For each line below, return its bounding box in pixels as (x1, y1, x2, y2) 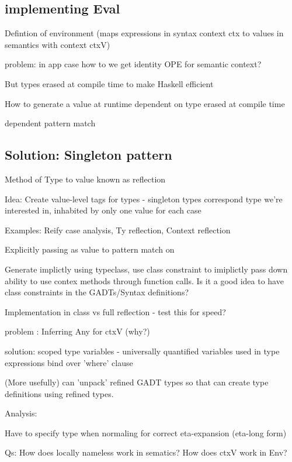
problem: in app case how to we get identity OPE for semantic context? (5, 58, 262, 70)
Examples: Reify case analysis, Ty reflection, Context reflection (5, 223, 231, 236)
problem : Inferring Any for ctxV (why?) (5, 325, 150, 337)
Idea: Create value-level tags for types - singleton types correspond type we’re (5, 192, 283, 205)
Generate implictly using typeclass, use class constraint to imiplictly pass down (5, 263, 288, 275)
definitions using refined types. (5, 387, 114, 399)
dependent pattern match (5, 117, 96, 129)
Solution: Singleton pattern (5, 146, 172, 164)
